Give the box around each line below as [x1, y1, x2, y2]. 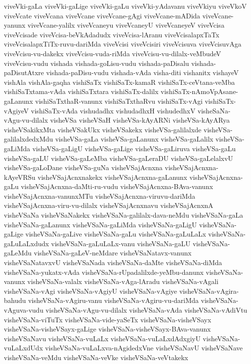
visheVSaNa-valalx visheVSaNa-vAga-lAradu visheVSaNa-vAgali [27, 276, 219, 286]
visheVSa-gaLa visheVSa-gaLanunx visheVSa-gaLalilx [55, 134, 213, 144]
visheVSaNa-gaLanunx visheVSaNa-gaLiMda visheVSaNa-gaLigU [4, 219, 197, 229]
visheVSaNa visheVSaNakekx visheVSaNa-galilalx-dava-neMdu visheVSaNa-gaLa [4, 210, 243, 220]
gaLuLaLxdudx [4, 238, 49, 248]
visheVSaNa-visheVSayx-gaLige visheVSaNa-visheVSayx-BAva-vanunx [4, 324, 211, 334]
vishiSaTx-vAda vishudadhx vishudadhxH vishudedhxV [30, 105, 195, 115]
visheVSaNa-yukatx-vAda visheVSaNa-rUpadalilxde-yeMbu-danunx [4, 267, 204, 277]
